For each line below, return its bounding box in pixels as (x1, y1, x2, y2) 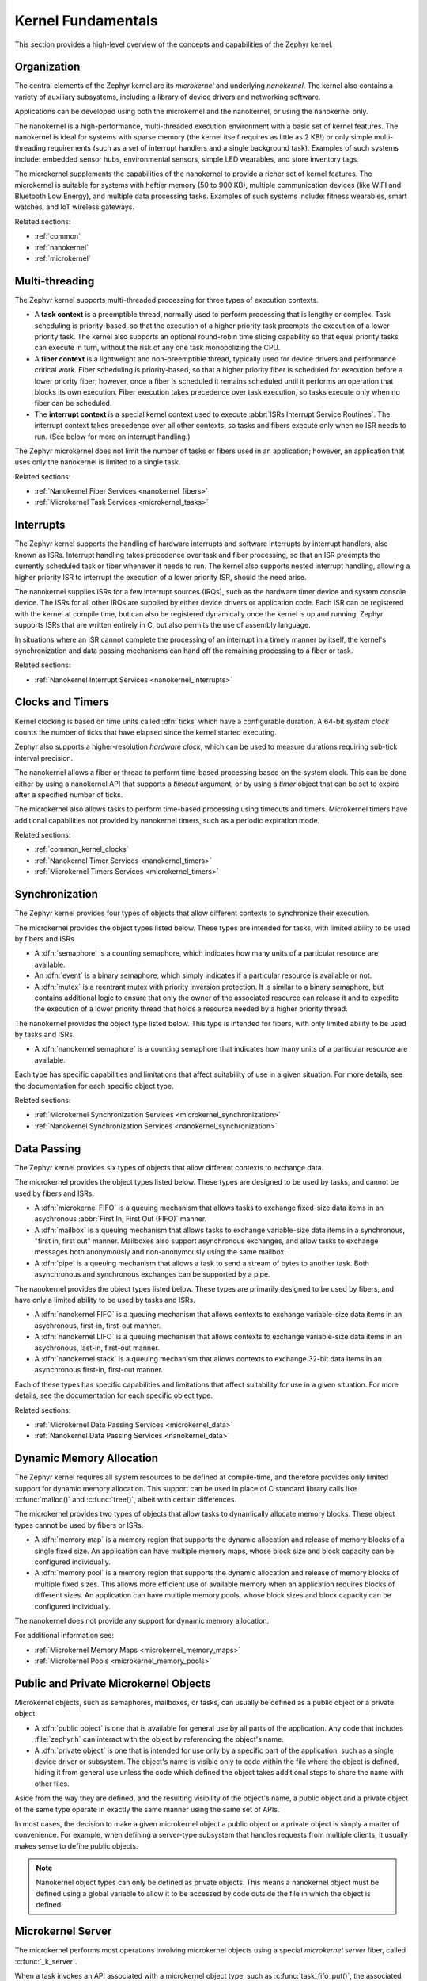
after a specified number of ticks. (14, 789, 123, 800)
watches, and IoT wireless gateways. (14, 202, 134, 212)
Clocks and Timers (14, 696, 110, 709)
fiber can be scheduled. (34, 399, 112, 408)
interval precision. (14, 753, 74, 762)
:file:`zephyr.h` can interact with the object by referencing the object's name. (34, 1735, 284, 1744)
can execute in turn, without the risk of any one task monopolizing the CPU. (34, 343, 281, 353)
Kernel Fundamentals (14, 12, 158, 29)
